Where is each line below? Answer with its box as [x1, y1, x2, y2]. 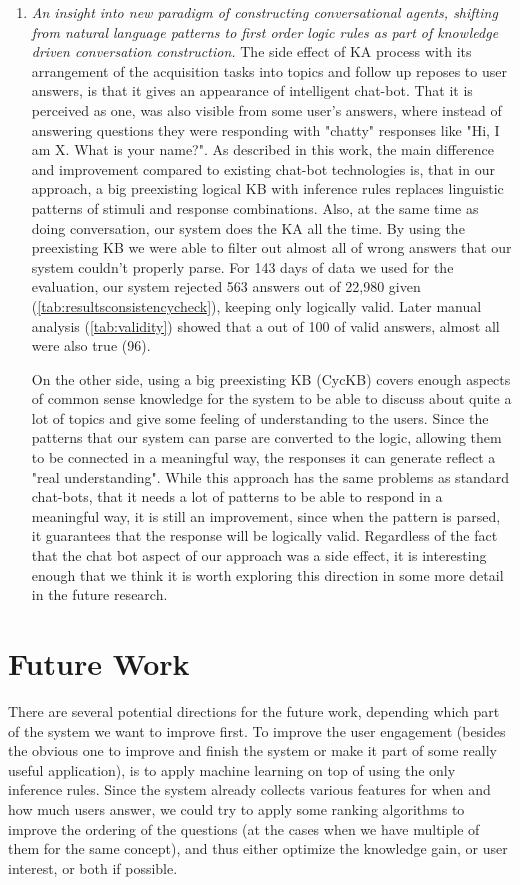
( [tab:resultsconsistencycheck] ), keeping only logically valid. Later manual [31, 295, 482, 316]
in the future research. [31, 584, 168, 605]
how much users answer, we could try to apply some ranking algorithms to [8, 798, 465, 819]
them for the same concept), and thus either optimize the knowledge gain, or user [8, 838, 508, 859]
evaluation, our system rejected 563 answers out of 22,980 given [31, 276, 421, 297]
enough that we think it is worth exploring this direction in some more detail [31, 564, 504, 585]
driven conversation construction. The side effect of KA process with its [31, 41, 472, 62]
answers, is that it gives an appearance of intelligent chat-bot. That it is [31, 80, 473, 101]
